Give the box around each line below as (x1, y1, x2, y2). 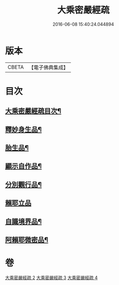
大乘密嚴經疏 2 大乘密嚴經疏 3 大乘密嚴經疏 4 (5, 275, 98, 281)
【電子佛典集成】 (28, 64, 68, 71)
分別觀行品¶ (5, 180, 42, 189)
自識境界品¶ (5, 217, 42, 226)
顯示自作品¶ (5, 162, 42, 171)
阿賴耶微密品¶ (5, 236, 49, 244)
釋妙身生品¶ (5, 125, 42, 134)
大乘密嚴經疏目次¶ (5, 107, 61, 115)
